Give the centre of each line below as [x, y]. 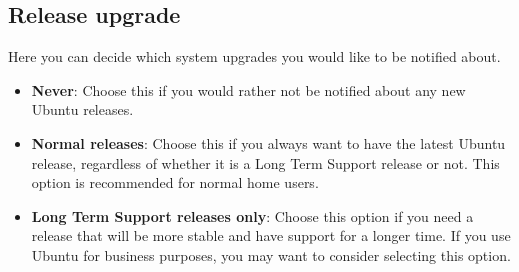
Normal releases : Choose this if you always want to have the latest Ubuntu [268, 142]
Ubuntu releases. [82, 109]
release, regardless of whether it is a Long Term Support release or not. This [265, 162]
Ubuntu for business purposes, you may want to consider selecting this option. [271, 254]
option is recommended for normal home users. [175, 182]
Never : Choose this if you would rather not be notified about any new [248, 89]
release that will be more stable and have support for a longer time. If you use [271, 235]
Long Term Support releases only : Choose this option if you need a [252, 215]
